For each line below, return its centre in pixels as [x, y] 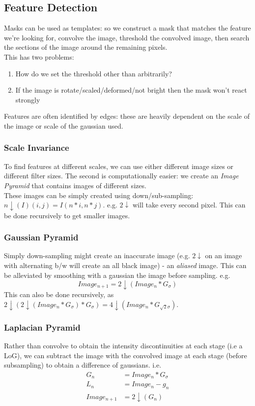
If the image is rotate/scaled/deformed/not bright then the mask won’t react [131, 90]
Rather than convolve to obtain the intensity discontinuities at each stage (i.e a [123, 346]
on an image [224, 255]
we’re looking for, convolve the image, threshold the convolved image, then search [127, 37]
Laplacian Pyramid [42, 327]
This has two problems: [39, 56]
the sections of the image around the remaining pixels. [86, 47]
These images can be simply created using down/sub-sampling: [99, 195]
